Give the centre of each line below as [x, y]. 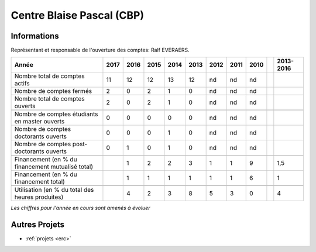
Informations [35, 36]
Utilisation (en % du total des [54, 190]
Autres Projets [37, 225]
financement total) [40, 182]
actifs [22, 84]
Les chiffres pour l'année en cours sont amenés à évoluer [80, 208]
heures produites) [39, 197]
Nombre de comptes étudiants [56, 114]
